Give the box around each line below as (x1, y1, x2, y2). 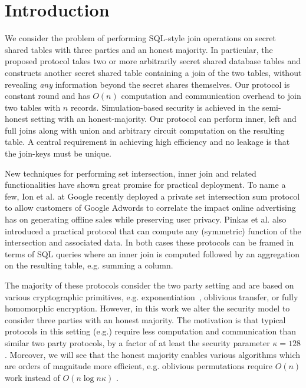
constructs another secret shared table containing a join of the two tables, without (5, 66, 302, 78)
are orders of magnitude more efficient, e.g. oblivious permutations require (5, 360, 272, 372)
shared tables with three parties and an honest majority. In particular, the (5, 43, 273, 55)
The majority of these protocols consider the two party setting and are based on (5, 279, 294, 291)
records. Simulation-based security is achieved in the (70, 101, 259, 113)
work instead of (5, 371, 60, 383)
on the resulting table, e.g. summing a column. (5, 259, 173, 271)
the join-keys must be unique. (5, 147, 111, 160)
